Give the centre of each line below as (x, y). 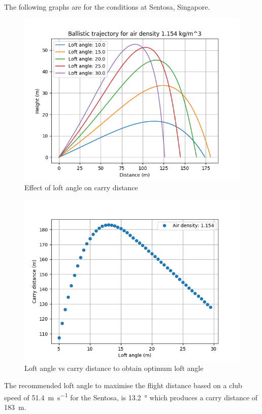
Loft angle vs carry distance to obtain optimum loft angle (114, 368)
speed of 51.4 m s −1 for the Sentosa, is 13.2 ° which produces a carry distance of (131, 396)
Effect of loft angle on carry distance (81, 187)
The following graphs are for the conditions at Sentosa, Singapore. (107, 7)
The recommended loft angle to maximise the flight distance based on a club (123, 385)
